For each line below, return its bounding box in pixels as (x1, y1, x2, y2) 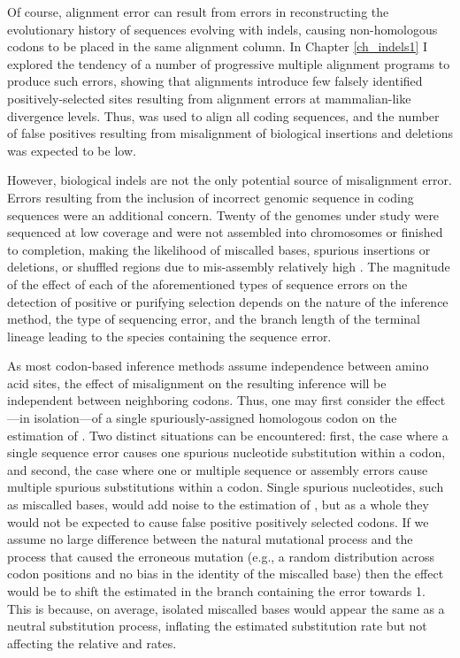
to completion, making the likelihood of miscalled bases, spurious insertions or (7, 240, 431, 258)
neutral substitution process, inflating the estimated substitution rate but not (7, 616, 427, 635)
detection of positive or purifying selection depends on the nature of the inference (7, 292, 448, 310)
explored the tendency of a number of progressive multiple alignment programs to (7, 54, 450, 73)
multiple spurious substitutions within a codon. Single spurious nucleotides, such (7, 478, 444, 496)
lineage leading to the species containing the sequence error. (7, 326, 332, 345)
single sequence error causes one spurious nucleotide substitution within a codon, (7, 443, 446, 462)
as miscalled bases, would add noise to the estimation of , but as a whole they (7, 495, 429, 514)
